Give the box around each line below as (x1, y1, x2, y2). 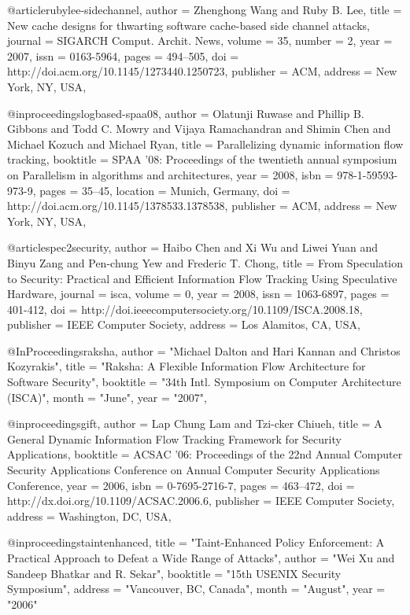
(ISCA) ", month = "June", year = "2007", (7, 389, 207, 405)
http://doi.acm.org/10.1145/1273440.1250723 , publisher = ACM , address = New (7, 63, 397, 79)
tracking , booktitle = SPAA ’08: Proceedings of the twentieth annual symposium (7, 151, 397, 168)
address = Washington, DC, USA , (7, 507, 172, 524)
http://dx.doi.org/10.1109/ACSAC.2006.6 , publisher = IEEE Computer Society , (7, 492, 395, 509)
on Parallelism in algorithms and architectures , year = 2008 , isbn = (7, 166, 334, 182)
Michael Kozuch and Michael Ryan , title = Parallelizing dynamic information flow (7, 135, 404, 152)
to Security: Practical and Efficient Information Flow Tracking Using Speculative (7, 270, 397, 286)
